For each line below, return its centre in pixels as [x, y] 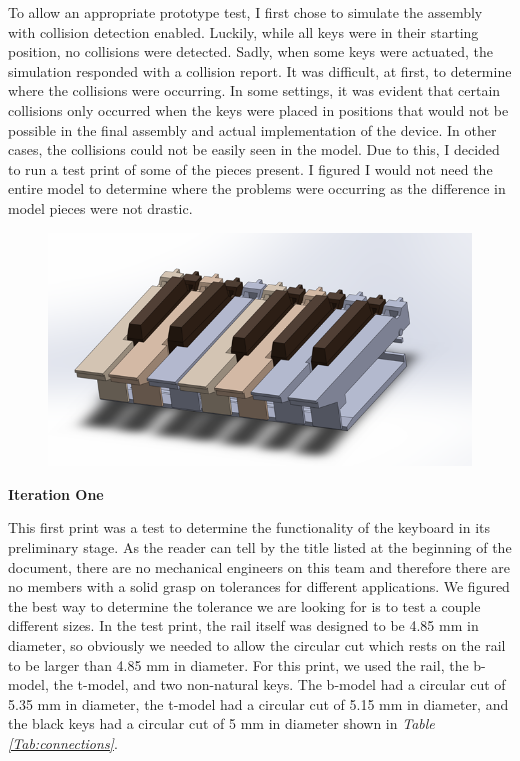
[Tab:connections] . [63, 742]
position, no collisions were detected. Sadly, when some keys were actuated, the [250, 51]
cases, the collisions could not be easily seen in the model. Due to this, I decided [254, 149]
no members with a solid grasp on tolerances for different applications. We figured [259, 586]
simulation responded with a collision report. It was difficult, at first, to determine [260, 70]
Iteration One [56, 493]
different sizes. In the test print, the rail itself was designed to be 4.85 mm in [243, 625]
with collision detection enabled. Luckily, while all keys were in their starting [243, 31]
